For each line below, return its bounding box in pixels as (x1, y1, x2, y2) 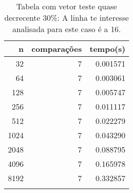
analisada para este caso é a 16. (12, 23, 121, 35)
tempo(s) (90, 43, 126, 54)
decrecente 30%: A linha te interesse (4, 12, 129, 23)
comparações (32, 43, 82, 54)
